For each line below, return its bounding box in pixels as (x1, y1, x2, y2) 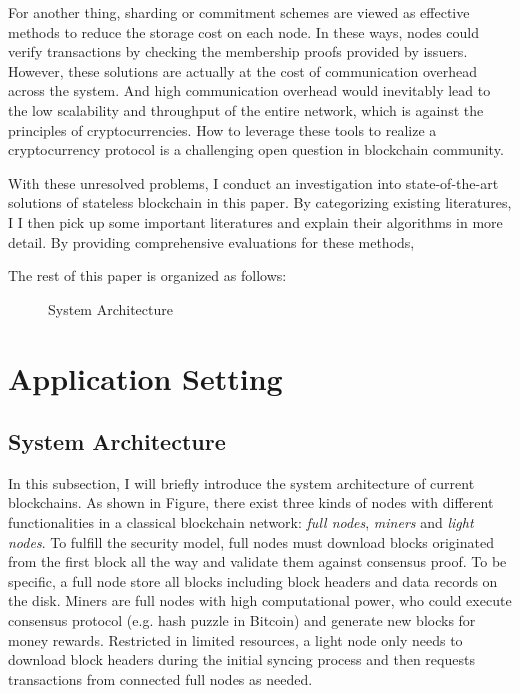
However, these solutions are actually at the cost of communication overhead (8, 60, 477, 81)
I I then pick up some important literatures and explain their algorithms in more (8, 211, 503, 232)
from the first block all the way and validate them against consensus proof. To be (8, 551, 507, 572)
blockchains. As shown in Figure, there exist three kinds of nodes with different (8, 492, 494, 513)
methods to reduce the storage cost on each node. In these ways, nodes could (8, 21, 480, 42)
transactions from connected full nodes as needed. (8, 668, 313, 689)
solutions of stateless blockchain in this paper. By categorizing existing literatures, (8, 192, 512, 213)
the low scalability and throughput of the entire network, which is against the (8, 99, 484, 120)
